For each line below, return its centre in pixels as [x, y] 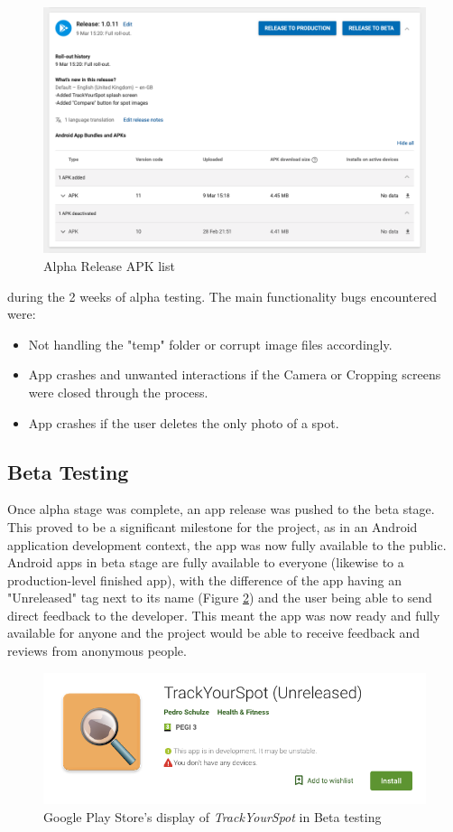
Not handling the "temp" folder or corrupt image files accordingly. [210, 344]
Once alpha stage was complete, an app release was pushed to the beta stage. [221, 509]
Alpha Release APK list [109, 265]
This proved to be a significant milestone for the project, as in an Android [213, 526]
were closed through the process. [118, 392]
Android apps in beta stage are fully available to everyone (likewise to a [206, 562]
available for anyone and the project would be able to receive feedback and [214, 633]
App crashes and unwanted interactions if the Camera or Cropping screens [235, 374]
